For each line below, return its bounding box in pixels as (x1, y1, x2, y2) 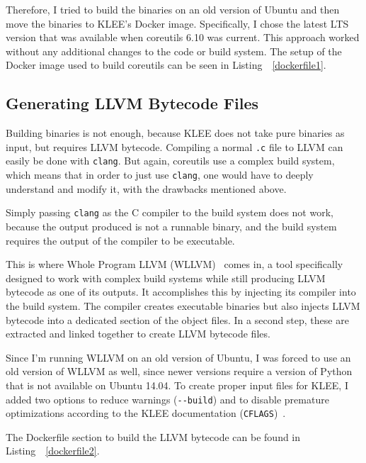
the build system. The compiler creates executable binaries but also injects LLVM (6, 298, 360, 313)
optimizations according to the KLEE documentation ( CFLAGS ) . (6, 406, 286, 420)
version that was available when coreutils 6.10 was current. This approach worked (6, 30, 360, 45)
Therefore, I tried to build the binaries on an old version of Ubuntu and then (6, 2, 340, 16)
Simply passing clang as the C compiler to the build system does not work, (6, 205, 333, 220)
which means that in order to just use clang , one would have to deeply (6, 167, 314, 182)
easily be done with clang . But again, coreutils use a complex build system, (6, 153, 335, 168)
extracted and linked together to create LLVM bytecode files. (6, 326, 270, 341)
